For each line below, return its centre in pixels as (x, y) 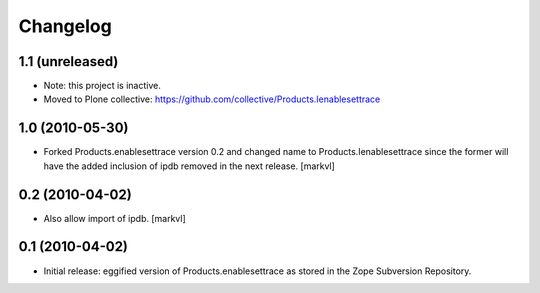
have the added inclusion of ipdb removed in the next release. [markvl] (189, 166)
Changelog (65, 26)
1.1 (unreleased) (68, 61)
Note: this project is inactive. (102, 86)
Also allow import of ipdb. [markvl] (115, 218)
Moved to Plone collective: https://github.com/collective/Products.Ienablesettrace (212, 99)
